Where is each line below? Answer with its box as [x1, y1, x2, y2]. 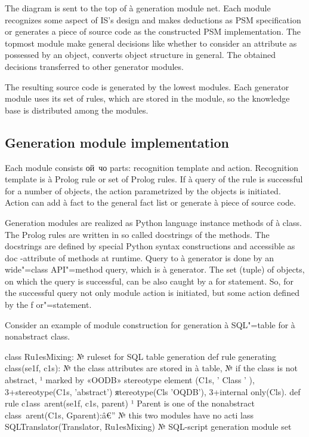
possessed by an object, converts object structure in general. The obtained [5, 48, 276, 61]
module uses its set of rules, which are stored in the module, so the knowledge [5, 92, 290, 105]
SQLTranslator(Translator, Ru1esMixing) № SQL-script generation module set [5, 420, 292, 433]
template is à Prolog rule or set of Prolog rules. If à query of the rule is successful [5, 173, 303, 185]
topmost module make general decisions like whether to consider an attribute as [5, 36, 297, 49]
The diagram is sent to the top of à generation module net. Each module [5, 2, 271, 14]
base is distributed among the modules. [5, 103, 149, 116]
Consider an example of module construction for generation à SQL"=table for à [5, 318, 295, 331]
